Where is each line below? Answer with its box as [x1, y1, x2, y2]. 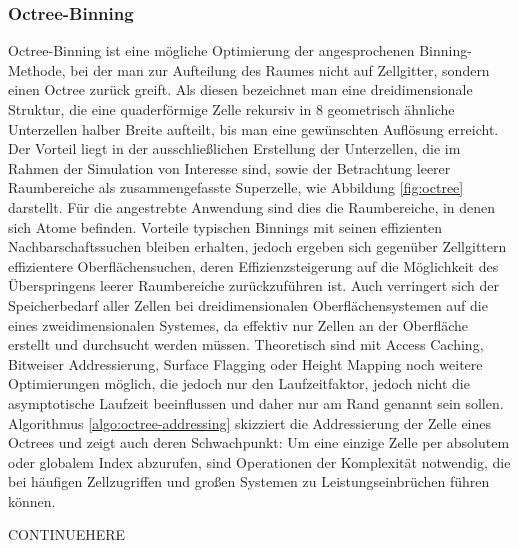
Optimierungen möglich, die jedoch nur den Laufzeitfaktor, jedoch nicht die [8, 373, 470, 394]
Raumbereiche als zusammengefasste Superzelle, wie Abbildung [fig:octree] [8, 177, 464, 198]
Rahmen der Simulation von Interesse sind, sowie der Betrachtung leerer [8, 157, 451, 178]
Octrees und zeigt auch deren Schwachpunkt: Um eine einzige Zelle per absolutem [8, 432, 510, 453]
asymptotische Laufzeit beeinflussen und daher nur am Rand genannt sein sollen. [8, 392, 504, 413]
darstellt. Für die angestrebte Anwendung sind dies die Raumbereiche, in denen [8, 196, 496, 217]
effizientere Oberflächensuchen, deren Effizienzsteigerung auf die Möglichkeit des [8, 255, 499, 276]
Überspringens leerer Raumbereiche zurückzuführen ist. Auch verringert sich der [8, 275, 499, 296]
